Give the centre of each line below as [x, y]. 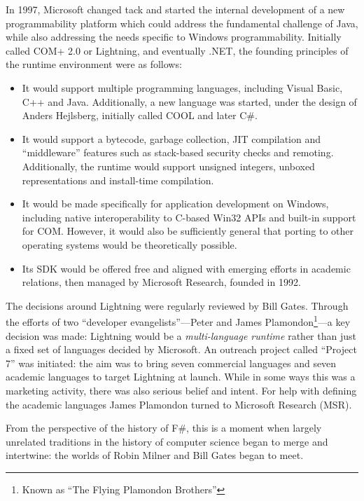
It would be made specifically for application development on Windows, [175, 204]
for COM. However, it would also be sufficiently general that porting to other [188, 231]
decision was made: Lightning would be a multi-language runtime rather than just [181, 335]
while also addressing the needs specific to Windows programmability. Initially [174, 37]
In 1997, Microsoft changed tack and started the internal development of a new [175, 9]
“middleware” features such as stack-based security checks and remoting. [178, 152]
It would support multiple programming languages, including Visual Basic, [182, 87]
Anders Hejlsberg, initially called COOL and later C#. [140, 115]
